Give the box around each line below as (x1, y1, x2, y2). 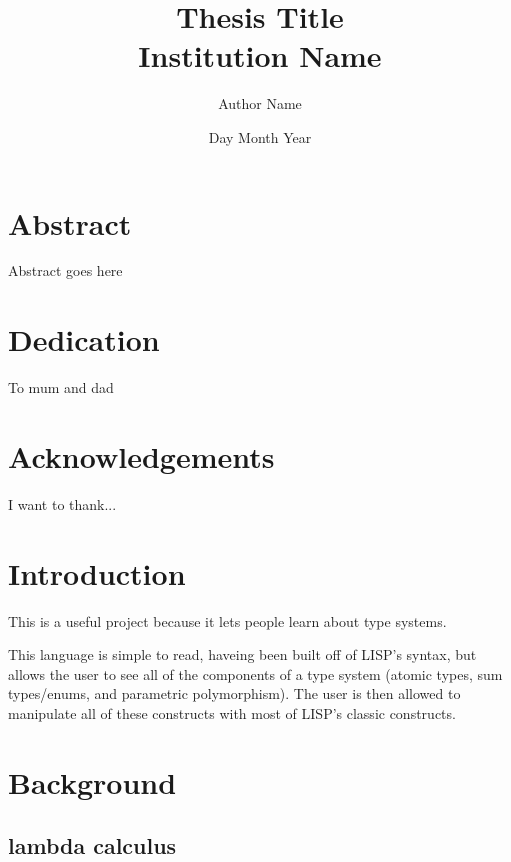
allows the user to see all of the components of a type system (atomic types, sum (8, 663, 503, 684)
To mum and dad (8, 377, 114, 398)
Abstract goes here (8, 260, 123, 281)
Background (8, 761, 177, 802)
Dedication (8, 319, 160, 360)
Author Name (218, 93, 302, 114)
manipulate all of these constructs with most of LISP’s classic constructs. (8, 702, 456, 723)
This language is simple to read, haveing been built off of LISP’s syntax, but (8, 644, 477, 665)
